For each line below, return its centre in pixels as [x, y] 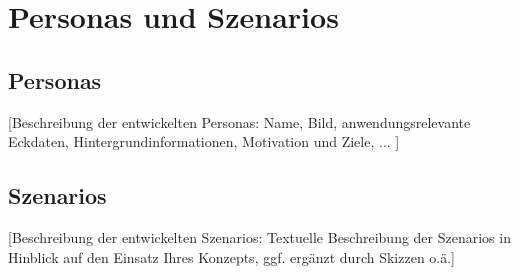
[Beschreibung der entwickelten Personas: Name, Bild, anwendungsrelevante [239, 121]
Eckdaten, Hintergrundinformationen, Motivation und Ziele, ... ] [204, 141]
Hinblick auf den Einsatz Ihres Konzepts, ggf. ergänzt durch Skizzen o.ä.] [232, 256]
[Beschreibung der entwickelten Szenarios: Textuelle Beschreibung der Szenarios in [259, 236]
